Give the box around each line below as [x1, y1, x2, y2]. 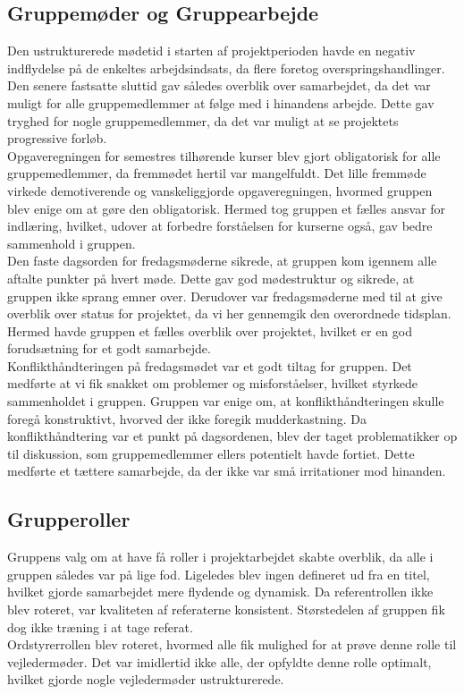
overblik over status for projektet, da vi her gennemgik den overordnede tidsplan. [7, 304, 451, 323]
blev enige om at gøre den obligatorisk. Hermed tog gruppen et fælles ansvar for [7, 199, 446, 217]
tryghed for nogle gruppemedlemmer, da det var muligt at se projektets [7, 111, 399, 130]
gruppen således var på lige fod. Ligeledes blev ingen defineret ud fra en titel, [7, 564, 430, 583]
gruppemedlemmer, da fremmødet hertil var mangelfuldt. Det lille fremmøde [7, 164, 426, 182]
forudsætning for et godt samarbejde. [7, 339, 211, 358]
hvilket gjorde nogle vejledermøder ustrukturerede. [7, 670, 284, 689]
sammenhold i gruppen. [7, 233, 136, 252]
